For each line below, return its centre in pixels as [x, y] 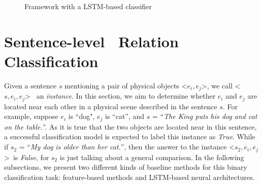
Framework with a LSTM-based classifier [88, 6]
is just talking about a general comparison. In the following [152, 157]
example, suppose [31, 116]
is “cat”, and [125, 116]
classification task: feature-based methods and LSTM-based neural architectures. [129, 177]
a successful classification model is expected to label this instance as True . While [130, 136]
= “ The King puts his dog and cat [205, 116]
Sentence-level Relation [91, 41]
